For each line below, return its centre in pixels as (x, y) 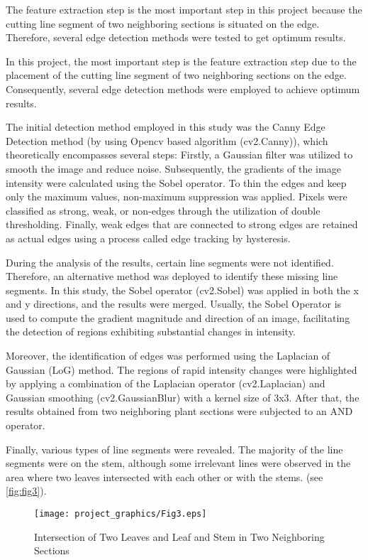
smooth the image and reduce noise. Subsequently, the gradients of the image (173, 168)
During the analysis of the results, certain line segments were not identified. (170, 262)
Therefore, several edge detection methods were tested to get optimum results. (176, 37)
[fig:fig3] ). (26, 491)
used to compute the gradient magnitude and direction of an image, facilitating (178, 317)
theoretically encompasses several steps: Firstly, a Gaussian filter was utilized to (179, 155)
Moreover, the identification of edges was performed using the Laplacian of (168, 356)
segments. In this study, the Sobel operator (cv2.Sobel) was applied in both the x (182, 290)
